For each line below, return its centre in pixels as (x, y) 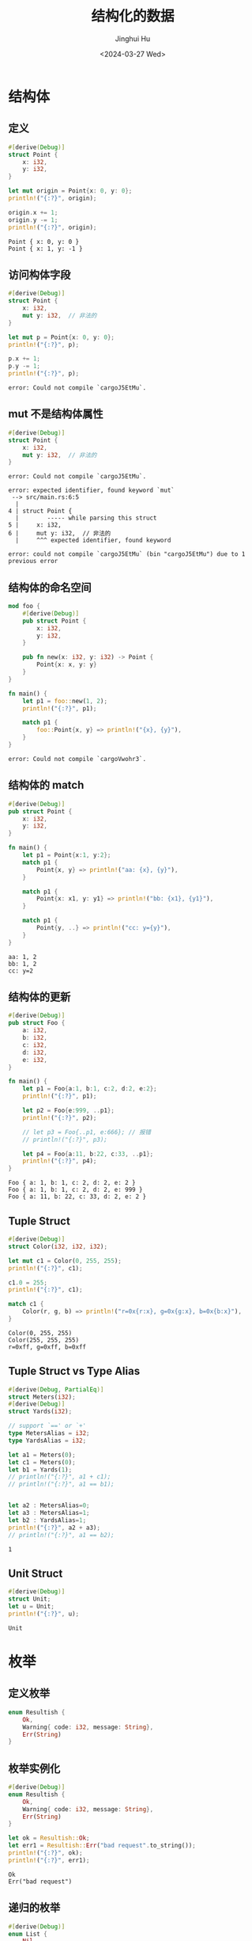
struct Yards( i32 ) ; (40, 1412)
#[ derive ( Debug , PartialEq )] (56, 1389)
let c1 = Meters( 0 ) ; (42, 1462)
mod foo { (24, 607)
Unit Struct (36, 1573)
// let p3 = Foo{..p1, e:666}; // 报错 (87, 1132)
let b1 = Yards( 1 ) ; (40, 1470)
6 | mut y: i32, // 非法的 (60, 534)
